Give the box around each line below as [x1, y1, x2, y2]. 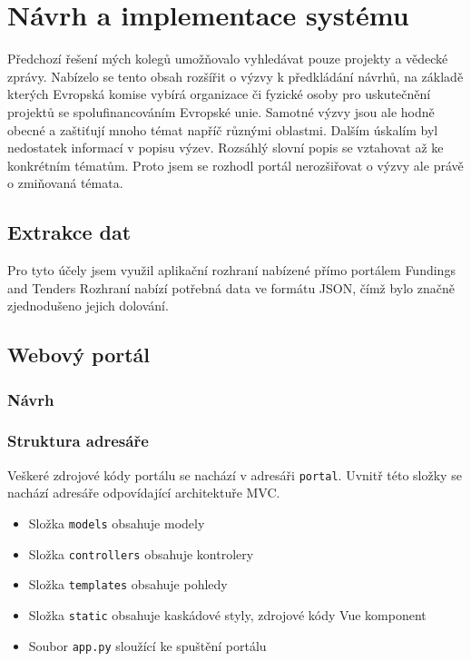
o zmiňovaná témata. [7, 173, 123, 192]
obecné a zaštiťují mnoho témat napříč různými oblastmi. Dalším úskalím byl [7, 120, 438, 139]
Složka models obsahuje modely [28, 513, 205, 532]
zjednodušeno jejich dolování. [7, 296, 169, 315]
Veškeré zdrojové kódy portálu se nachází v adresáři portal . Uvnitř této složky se [7, 465, 462, 484]
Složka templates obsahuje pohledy [28, 575, 228, 594]
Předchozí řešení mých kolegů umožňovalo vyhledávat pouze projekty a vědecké [7, 49, 448, 68]
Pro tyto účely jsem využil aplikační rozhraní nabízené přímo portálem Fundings [7, 261, 456, 280]
